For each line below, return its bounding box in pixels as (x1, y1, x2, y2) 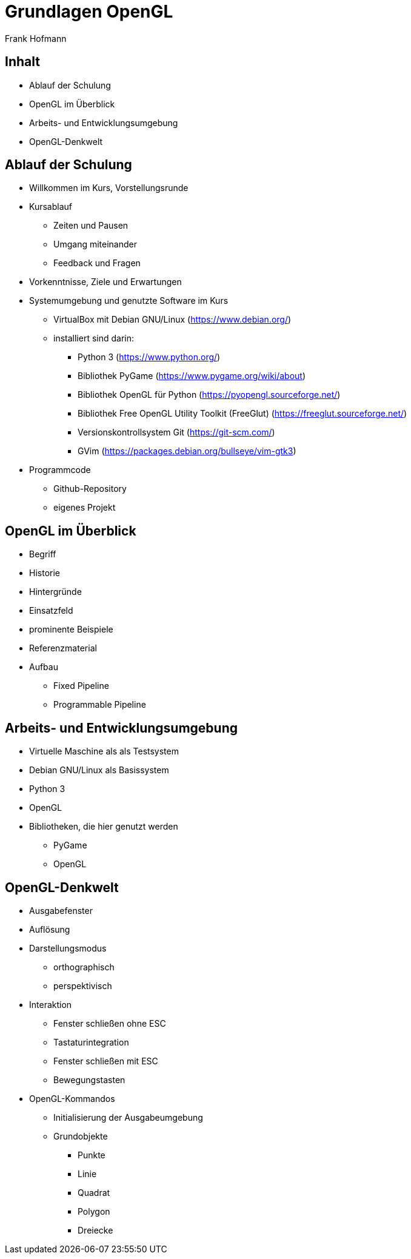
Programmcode (29, 465, 91, 475)
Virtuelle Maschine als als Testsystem (29, 746, 179, 757)
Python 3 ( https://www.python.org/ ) (78, 352, 221, 363)
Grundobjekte (53, 1130, 108, 1141)
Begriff (29, 549, 56, 560)
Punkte (78, 1149, 105, 1160)
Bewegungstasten (53, 1074, 125, 1085)
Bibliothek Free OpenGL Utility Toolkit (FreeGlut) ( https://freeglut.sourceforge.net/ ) (78, 408, 407, 419)
